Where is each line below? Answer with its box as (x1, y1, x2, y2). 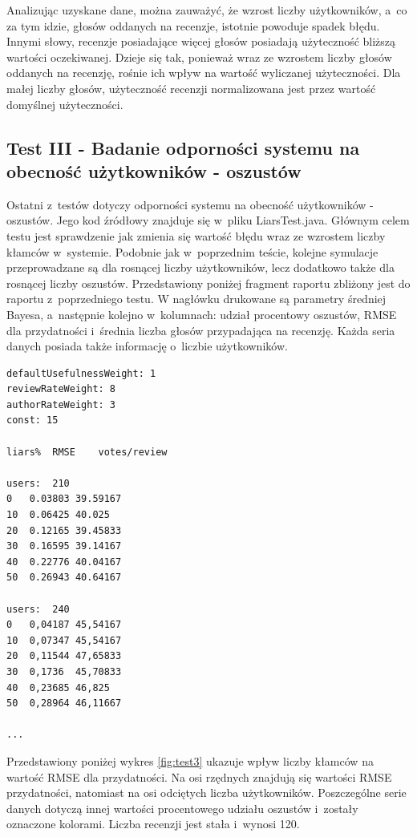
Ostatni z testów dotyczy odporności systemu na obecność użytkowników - (6, 196, 374, 212)
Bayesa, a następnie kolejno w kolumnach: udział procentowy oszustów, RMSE (6, 305, 397, 322)
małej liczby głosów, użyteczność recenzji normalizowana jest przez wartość (6, 79, 376, 96)
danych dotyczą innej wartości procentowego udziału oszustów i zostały (6, 799, 358, 816)
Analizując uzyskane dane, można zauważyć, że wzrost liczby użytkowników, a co (6, 2, 407, 18)
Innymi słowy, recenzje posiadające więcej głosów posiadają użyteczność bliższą (6, 33, 396, 50)
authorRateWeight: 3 (6, 398, 116, 410)
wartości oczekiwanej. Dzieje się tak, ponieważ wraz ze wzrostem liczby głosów (6, 48, 392, 65)
